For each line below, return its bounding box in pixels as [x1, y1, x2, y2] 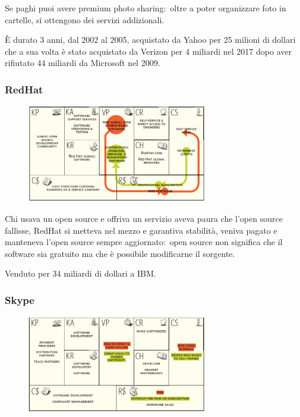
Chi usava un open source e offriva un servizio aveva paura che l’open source [5, 212, 283, 224]
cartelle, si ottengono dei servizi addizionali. [5, 13, 165, 26]
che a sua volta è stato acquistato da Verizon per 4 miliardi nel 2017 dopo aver [5, 45, 292, 57]
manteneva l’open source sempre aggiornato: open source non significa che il [5, 236, 283, 248]
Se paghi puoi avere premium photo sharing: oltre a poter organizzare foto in [5, 2, 286, 14]
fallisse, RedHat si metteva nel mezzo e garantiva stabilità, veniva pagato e [5, 224, 277, 236]
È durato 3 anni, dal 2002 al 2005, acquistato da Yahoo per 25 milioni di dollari [5, 33, 296, 46]
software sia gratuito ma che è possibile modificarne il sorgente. [5, 247, 235, 259]
